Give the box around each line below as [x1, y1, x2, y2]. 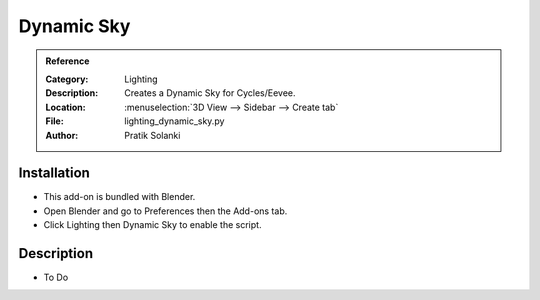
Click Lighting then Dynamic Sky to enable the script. [43, 219, 262, 231]
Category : [45, 73, 89, 85]
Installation [18, 165, 90, 182]
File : [45, 115, 64, 127]
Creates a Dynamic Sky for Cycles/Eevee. [124, 87, 296, 99]
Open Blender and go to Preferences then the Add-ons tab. [43, 205, 288, 217]
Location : [45, 101, 86, 113]
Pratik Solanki [124, 129, 181, 141]
